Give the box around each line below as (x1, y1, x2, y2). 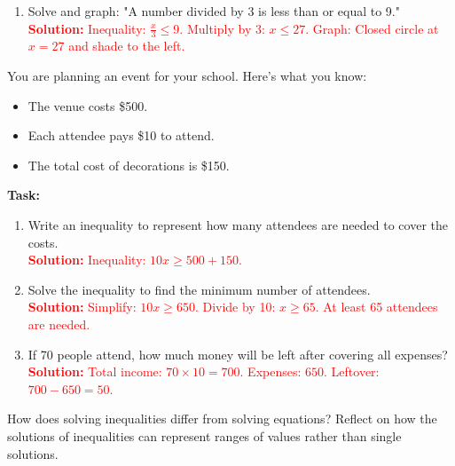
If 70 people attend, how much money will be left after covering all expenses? (27, 344, 448, 363)
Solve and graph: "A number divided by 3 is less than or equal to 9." (27, 2, 400, 20)
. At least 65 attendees (315, 297, 438, 316)
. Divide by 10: (194, 297, 276, 316)
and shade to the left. (68, 36, 185, 55)
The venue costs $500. (27, 96, 148, 115)
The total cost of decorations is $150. (27, 155, 230, 174)
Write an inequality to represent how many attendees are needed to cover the (27, 215, 448, 233)
